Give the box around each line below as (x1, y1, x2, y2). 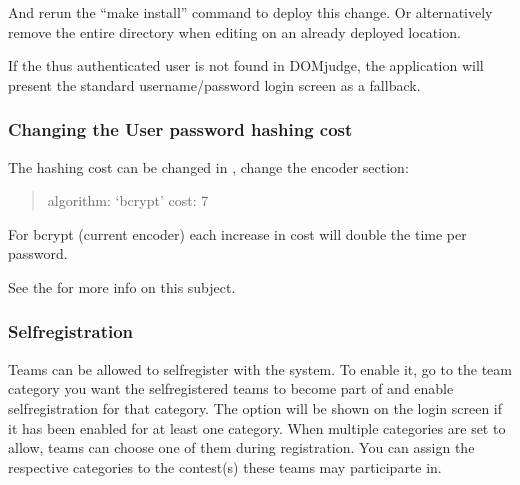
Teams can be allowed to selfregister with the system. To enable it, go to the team (8, 358, 512, 379)
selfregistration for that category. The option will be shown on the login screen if (8, 397, 503, 418)
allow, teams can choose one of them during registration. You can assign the (8, 437, 475, 458)
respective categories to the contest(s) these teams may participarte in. (8, 456, 442, 477)
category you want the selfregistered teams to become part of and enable (8, 378, 454, 399)
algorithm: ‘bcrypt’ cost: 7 (47, 190, 209, 211)
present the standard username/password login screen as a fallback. (8, 74, 421, 95)
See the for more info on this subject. (8, 276, 236, 297)
